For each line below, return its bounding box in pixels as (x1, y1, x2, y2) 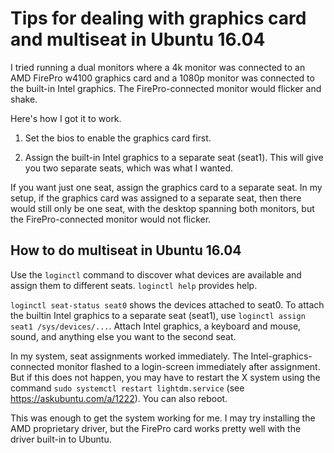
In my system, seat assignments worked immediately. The (10, 350, 249, 362)
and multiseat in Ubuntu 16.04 (10, 28, 266, 51)
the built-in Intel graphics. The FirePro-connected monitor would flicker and (10, 82, 322, 94)
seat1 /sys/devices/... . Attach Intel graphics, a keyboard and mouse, (10, 320, 302, 332)
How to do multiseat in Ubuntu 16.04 (10, 242, 242, 259)
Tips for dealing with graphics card (10, 7, 307, 30)
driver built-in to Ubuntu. (10, 433, 112, 445)
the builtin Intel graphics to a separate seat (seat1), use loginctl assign (10, 309, 306, 321)
